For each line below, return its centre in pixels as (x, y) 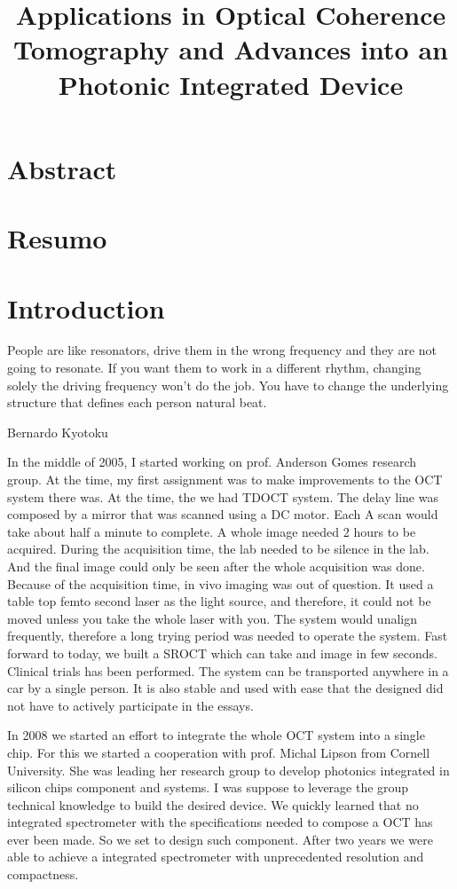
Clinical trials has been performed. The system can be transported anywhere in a (228, 670)
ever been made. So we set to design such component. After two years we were (220, 839)
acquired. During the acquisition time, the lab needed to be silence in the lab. (218, 549)
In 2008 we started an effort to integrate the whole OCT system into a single (216, 735)
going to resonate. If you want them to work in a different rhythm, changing (214, 368)
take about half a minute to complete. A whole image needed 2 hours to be (212, 531)
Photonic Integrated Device (231, 84)
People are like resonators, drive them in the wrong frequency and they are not (222, 350)
